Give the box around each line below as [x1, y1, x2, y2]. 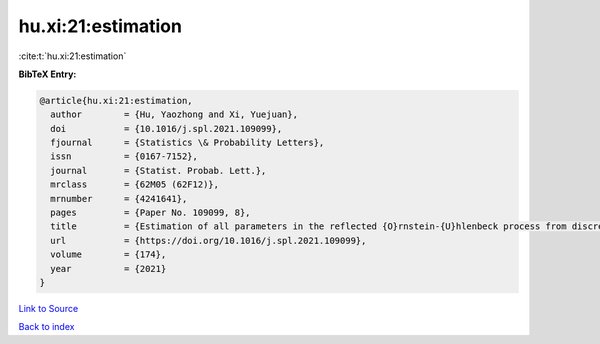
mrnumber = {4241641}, [50, 193, 188, 204]
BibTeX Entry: [18, 68, 77, 80]
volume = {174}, [50, 249, 167, 260]
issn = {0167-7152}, [50, 151, 199, 162]
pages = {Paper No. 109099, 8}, [50, 207, 251, 219]
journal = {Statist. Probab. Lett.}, [50, 165, 267, 176]
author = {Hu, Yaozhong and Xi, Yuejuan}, [50, 109, 299, 120]
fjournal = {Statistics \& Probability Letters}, [50, 137, 325, 149]
